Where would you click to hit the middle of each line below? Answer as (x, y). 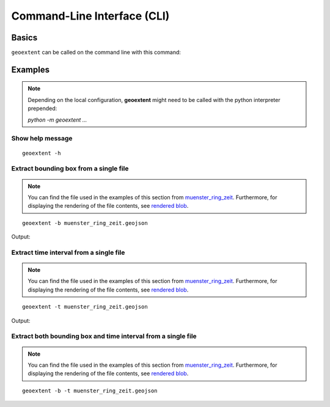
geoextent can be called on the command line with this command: (96, 53)
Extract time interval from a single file (68, 252)
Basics (24, 38)
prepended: (42, 108)
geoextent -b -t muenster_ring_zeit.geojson (90, 391)
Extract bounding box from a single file (70, 169)
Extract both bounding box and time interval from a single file (104, 336)
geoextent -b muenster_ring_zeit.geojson (85, 223)
